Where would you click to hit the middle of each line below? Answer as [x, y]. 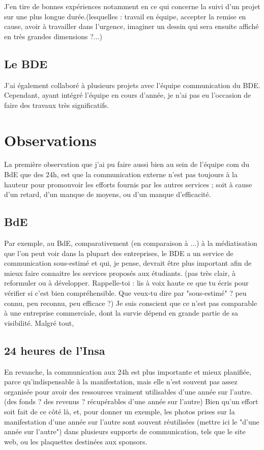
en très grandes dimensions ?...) [53, 36]
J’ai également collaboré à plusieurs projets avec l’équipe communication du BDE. [132, 85]
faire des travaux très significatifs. [57, 105]
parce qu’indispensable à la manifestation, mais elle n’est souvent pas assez [121, 382]
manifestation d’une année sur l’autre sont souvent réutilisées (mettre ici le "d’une [132, 421]
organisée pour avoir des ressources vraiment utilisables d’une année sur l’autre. [128, 391]
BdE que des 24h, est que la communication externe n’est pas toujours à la [121, 174]
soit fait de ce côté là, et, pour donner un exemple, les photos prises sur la [120, 411]
